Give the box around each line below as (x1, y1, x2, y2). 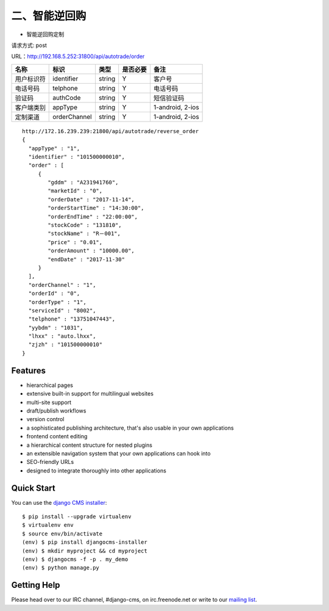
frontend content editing (26, 433, 88, 440)
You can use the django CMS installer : (11, 499, 107, 506)
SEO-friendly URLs (26, 458, 74, 466)
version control (26, 416, 65, 423)
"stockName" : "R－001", (48, 230, 121, 237)
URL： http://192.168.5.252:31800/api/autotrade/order (11, 52, 145, 60)
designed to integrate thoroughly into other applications (26, 467, 167, 474)
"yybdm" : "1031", (28, 324, 83, 331)
